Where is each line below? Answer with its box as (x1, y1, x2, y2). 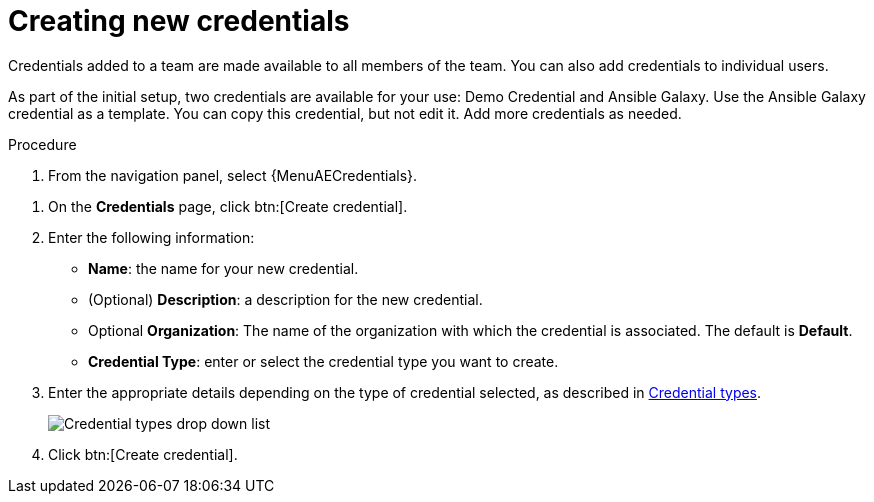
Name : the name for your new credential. (88, 259, 359, 277)
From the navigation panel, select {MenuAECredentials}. (48, 166, 418, 184)
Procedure (8, 135, 77, 153)
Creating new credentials (8, 4, 350, 38)
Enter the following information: (48, 228, 255, 246)
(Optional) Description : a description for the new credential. (88, 290, 483, 308)
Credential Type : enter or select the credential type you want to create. (88, 352, 559, 370)
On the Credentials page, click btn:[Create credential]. (48, 197, 408, 215)
